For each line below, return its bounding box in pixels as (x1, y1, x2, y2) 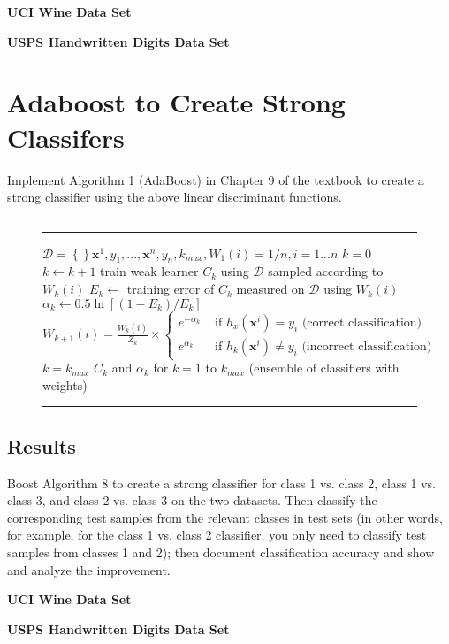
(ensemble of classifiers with (248, 358, 400, 377)
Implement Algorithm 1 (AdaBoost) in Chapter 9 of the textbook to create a (7, 170, 424, 188)
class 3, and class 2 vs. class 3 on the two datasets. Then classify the (7, 491, 377, 510)
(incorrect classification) (301, 340, 432, 353)
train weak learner (100, 262, 199, 280)
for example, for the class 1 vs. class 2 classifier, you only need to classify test (7, 525, 427, 544)
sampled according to (268, 262, 384, 280)
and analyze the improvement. (7, 560, 171, 579)
